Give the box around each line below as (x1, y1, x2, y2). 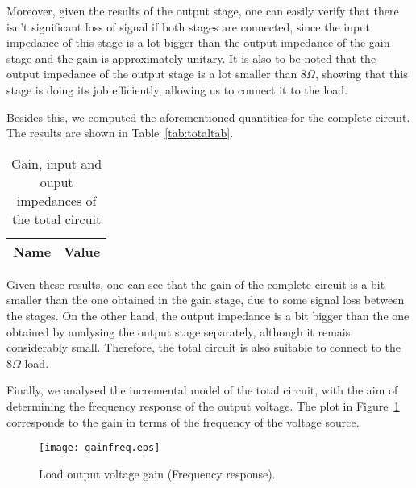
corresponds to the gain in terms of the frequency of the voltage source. (6, 413, 360, 430)
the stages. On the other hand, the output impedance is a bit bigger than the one (6, 307, 410, 323)
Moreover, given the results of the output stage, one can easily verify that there (6, 2, 399, 19)
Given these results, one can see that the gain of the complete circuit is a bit (6, 275, 385, 292)
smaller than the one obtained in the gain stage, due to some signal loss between (6, 291, 405, 308)
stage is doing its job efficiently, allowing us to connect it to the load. (6, 81, 348, 98)
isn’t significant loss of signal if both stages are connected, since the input (6, 18, 370, 35)
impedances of (16, 190, 97, 210)
